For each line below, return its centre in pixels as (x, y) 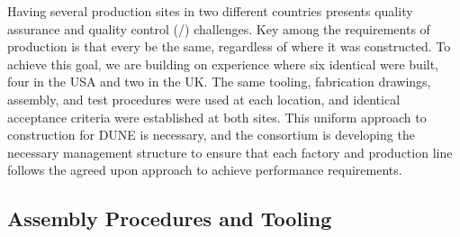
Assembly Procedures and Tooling (170, 219)
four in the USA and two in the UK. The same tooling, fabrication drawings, (219, 82)
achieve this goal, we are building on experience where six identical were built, (223, 64)
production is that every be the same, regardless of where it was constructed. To (229, 46)
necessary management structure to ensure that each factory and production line (230, 152)
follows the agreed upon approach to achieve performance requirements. (205, 170)
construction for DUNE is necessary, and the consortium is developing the (211, 135)
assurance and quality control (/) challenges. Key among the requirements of (219, 28)
